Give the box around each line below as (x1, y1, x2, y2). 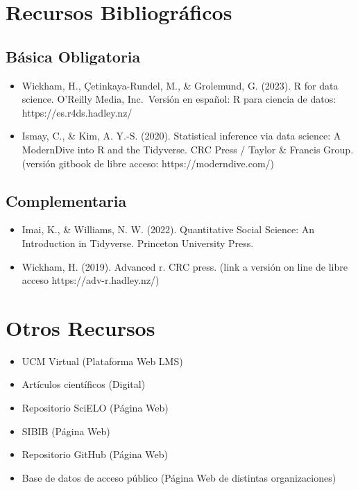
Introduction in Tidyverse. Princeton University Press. (22, 235, 254, 250)
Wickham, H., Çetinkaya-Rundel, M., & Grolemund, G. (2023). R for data (22, 78, 339, 92)
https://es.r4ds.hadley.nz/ (22, 105, 133, 119)
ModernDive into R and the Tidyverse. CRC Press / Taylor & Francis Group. (22, 142, 354, 156)
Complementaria (6, 189, 127, 211)
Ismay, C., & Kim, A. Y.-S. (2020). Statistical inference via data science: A (22, 128, 341, 143)
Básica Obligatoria (6, 45, 141, 67)
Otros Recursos (6, 313, 155, 341)
